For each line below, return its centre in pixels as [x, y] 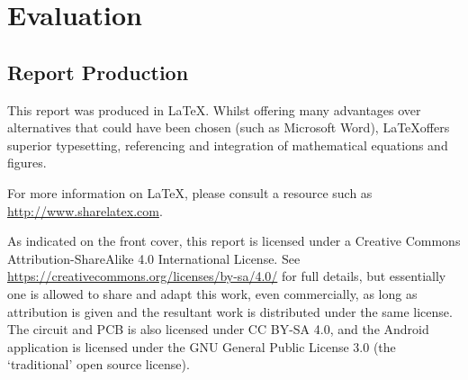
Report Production [98, 72]
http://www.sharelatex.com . [85, 210]
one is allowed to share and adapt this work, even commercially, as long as [212, 293]
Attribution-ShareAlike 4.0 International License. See [154, 258]
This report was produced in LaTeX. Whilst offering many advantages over [214, 109]
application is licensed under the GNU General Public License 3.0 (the [202, 346]
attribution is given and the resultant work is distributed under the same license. [230, 311]
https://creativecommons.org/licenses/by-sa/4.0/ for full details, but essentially [227, 276]
